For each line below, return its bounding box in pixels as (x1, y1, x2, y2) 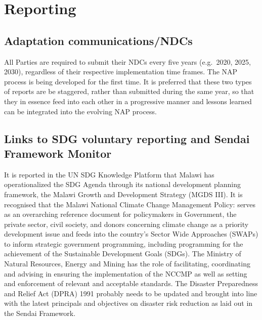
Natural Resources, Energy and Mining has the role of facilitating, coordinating (4, 258, 250, 269)
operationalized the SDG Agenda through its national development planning (4, 179, 241, 190)
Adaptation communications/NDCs (4, 32, 193, 48)
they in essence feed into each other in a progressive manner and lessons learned (4, 96, 252, 106)
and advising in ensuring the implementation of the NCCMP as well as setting (4, 268, 247, 279)
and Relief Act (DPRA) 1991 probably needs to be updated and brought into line (4, 288, 257, 298)
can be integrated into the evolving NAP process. (4, 106, 157, 116)
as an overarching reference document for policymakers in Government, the (4, 209, 237, 219)
